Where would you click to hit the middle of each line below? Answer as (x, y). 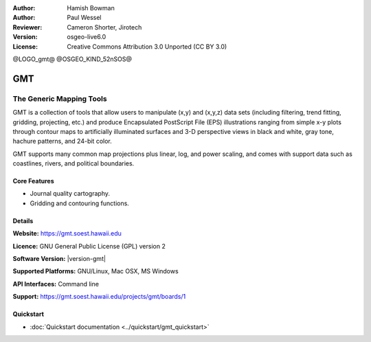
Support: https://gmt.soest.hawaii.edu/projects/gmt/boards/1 (99, 297)
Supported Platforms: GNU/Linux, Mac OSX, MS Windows (95, 271)
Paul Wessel (84, 18)
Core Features (33, 181)
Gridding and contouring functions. (80, 203)
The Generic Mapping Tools (60, 98)
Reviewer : (27, 27)
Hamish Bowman (91, 8)
